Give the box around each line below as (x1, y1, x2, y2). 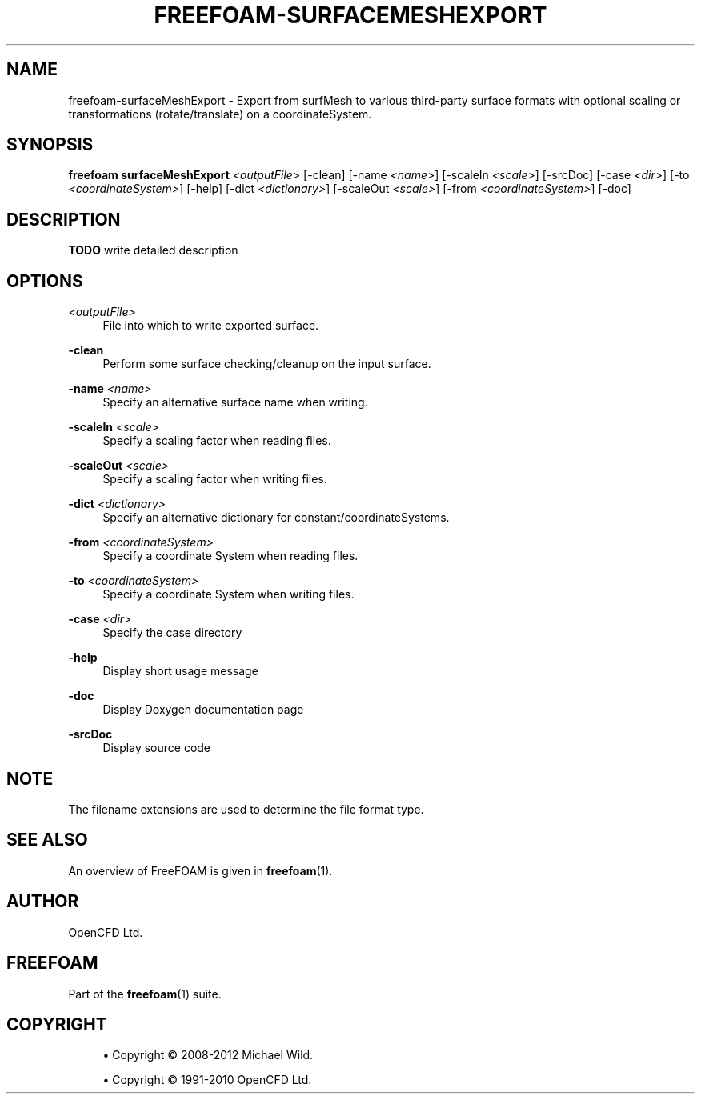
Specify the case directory (102, 626, 242, 640)
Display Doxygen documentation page (102, 702, 304, 717)
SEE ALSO (6, 830, 88, 850)
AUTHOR (6, 891, 79, 912)
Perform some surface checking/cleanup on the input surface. (102, 357, 431, 371)
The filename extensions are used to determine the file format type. (68, 802, 424, 816)
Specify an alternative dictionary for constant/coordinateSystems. (102, 510, 450, 525)
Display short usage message (102, 664, 258, 678)
